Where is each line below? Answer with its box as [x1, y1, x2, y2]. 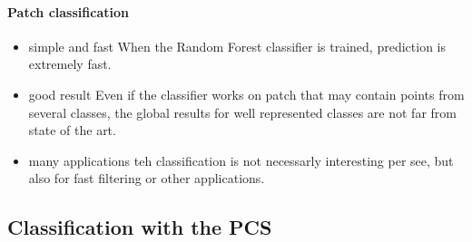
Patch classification [7, 2, 129, 21]
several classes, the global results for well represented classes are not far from [28, 102, 457, 121]
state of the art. [28, 121, 116, 140]
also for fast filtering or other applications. [28, 169, 265, 188]
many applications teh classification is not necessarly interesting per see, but [28, 150, 454, 169]
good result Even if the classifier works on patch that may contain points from [28, 84, 465, 103]
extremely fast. [28, 54, 112, 73]
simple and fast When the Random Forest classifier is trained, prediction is [28, 36, 446, 55]
